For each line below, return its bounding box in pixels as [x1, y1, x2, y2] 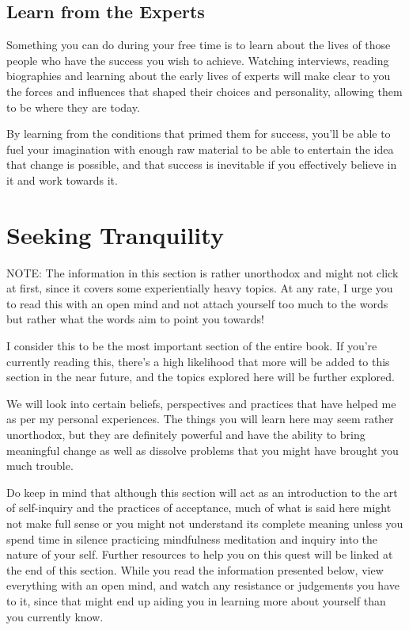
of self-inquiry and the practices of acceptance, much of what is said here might [6, 499, 392, 516]
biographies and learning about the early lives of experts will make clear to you [6, 67, 391, 84]
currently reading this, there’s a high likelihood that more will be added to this [6, 353, 390, 369]
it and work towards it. [6, 171, 118, 188]
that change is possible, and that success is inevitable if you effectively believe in [6, 156, 397, 173]
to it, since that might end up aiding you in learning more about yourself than [6, 592, 386, 609]
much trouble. [6, 457, 74, 474]
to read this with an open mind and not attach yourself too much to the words [6, 295, 388, 311]
